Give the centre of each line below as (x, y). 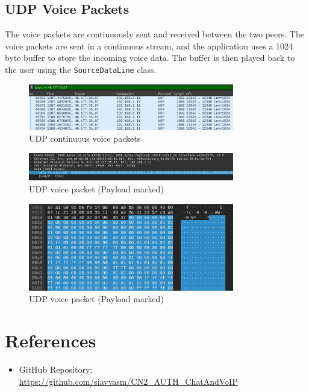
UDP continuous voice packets (85, 138)
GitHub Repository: (56, 369)
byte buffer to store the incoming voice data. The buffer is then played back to (150, 58)
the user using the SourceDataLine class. (81, 69)
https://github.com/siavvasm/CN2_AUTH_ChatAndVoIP (128, 381)
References (51, 340)
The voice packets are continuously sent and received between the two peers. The (154, 34)
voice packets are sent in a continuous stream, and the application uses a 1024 (149, 46)
